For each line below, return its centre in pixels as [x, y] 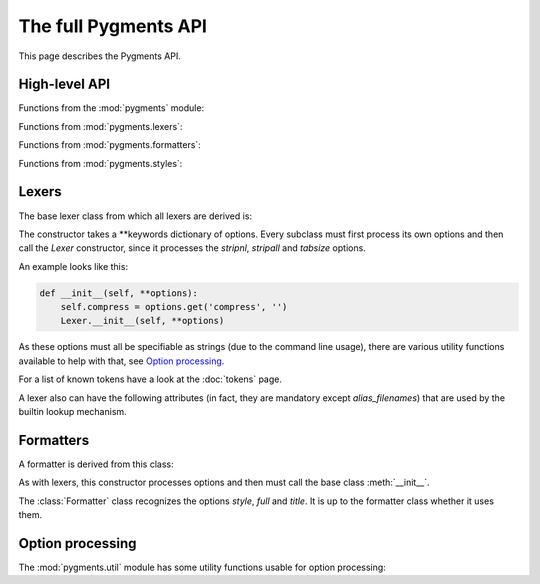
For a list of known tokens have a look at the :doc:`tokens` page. [150, 379]
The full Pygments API [112, 26]
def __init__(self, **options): [119, 293]
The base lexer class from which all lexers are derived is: [135, 216]
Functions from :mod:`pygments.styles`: [100, 163]
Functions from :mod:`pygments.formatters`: [110, 145]
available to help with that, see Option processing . [121, 361]
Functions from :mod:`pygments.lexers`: [100, 126]
